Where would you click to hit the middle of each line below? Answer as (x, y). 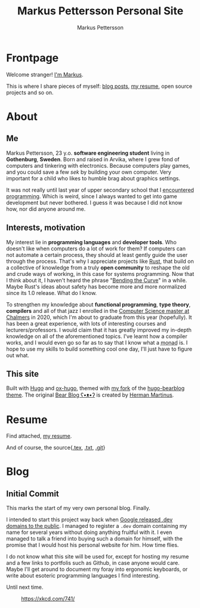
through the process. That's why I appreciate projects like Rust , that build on (100, 261)
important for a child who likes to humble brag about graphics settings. (93, 178)
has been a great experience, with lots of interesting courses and (86, 323)
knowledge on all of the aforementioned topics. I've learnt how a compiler (97, 336)
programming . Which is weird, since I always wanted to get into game (92, 196)
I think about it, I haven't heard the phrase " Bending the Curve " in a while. (97, 280)
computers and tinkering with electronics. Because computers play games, (98, 165)
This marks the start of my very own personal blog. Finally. (78, 508)
